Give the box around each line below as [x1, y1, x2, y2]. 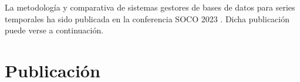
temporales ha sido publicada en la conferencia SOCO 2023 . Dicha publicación [5, 12, 290, 25]
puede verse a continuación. [5, 24, 104, 36]
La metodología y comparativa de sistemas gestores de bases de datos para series [5, 1, 295, 13]
